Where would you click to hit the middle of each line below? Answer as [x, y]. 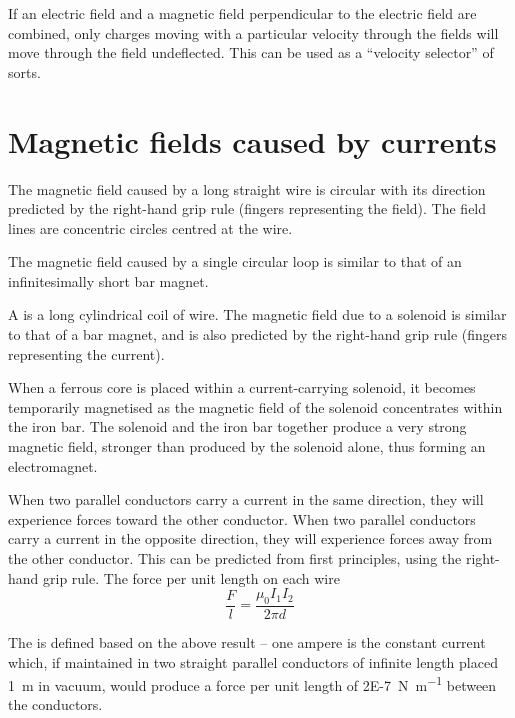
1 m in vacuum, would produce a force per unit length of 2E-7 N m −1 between [252, 683]
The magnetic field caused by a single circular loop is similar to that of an [235, 261]
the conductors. [55, 704]
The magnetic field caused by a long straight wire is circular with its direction [247, 188]
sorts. [24, 71]
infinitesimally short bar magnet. [108, 280]
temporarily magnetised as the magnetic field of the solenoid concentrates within [255, 406]
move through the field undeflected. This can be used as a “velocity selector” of [251, 52]
